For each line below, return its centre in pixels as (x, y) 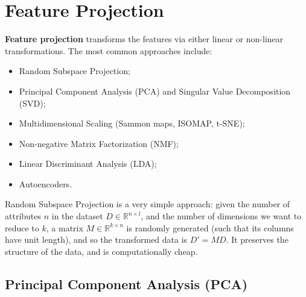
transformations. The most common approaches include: (109, 50)
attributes (23, 216)
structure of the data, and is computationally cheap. (101, 251)
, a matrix (65, 227)
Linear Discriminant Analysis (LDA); (88, 164)
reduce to (22, 227)
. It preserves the (257, 239)
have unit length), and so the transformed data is (96, 239)
